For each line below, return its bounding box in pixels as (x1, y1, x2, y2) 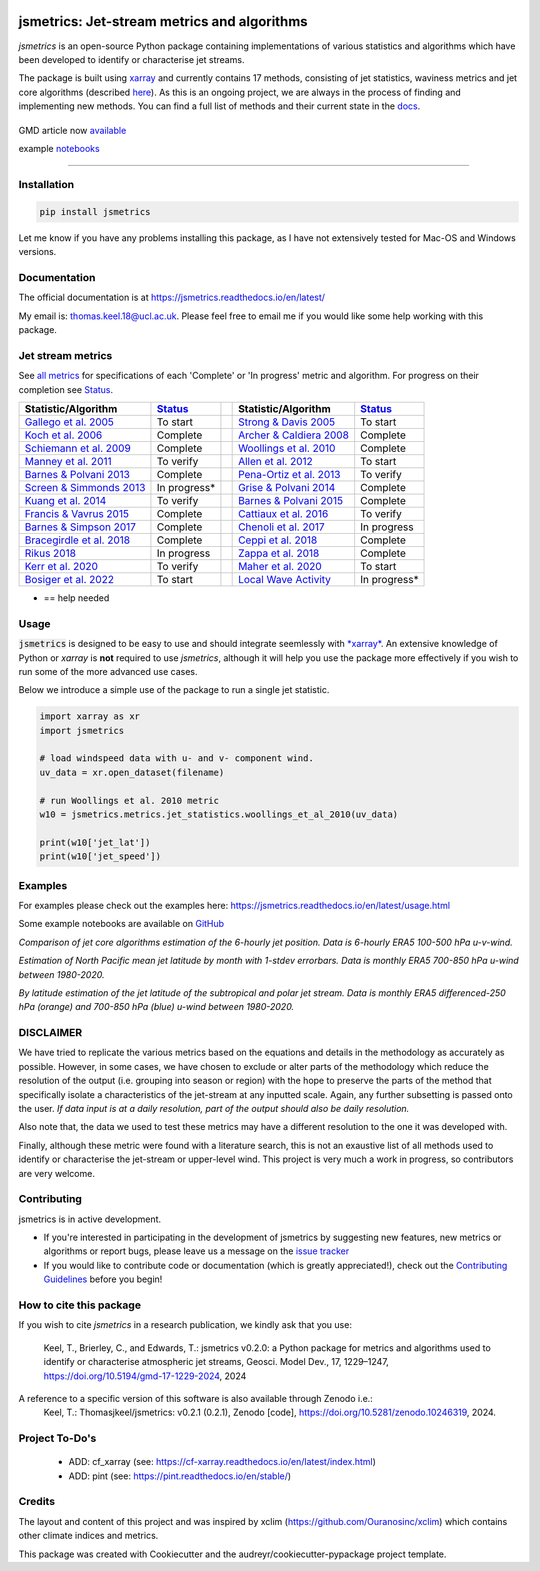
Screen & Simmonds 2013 (24, 481, 146, 494)
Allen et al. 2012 (238, 455, 314, 468)
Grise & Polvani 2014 (238, 481, 336, 494)
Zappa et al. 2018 (238, 546, 320, 560)
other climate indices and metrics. (18, 1530, 159, 1542)
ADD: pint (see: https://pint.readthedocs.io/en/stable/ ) (68, 1470, 292, 1482)
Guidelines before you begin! (43, 1273, 163, 1285)
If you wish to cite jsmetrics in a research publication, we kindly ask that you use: (18, 1319, 352, 1331)
